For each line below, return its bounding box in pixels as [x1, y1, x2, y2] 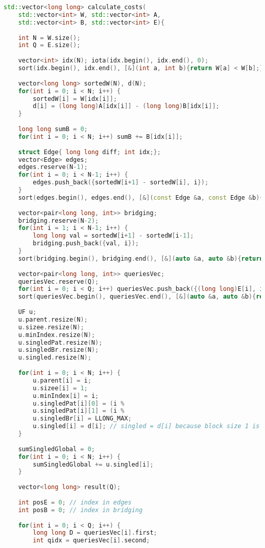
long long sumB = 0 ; [18, 125, 88, 133]
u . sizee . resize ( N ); [18, 323, 84, 331]
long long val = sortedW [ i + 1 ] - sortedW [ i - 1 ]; [33, 232, 194, 240]
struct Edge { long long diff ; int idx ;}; [18, 148, 161, 156]
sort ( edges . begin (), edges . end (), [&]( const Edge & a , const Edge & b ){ [18, 194, 263, 201]
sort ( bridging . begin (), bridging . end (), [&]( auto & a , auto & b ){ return [18, 255, 263, 262]
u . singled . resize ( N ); [18, 354, 91, 362]
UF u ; [18, 308, 37, 315]
